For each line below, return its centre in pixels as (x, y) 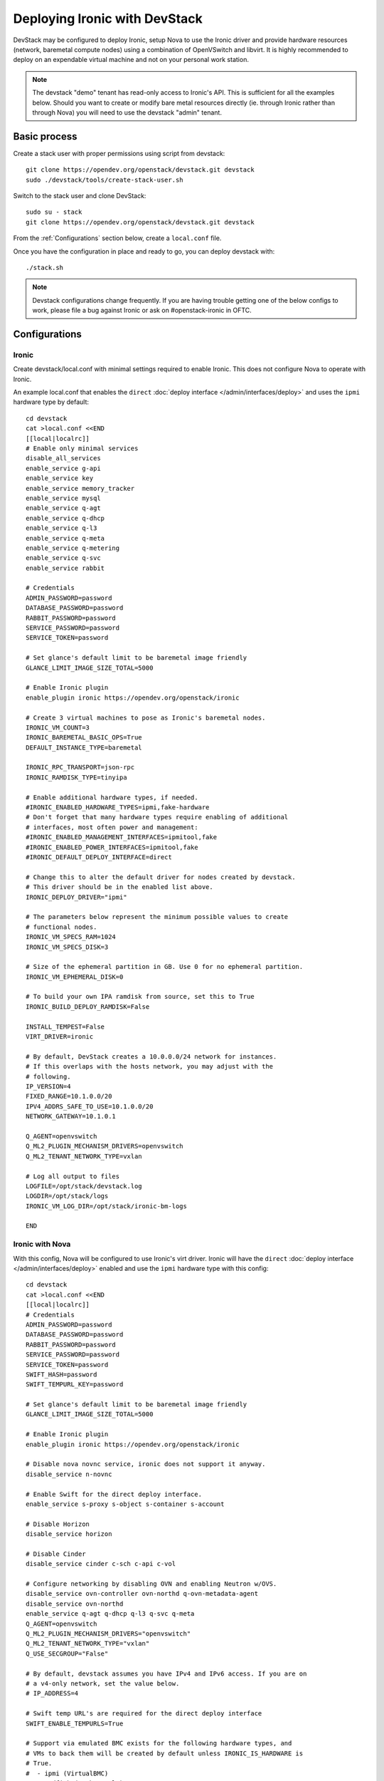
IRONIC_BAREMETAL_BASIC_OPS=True (84, 738)
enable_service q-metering (73, 548)
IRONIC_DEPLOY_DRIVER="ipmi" (76, 897)
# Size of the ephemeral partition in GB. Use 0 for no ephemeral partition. (165, 967)
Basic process (45, 136)
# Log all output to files (73, 1176)
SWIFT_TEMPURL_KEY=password (75, 1385)
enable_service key (60, 478)
